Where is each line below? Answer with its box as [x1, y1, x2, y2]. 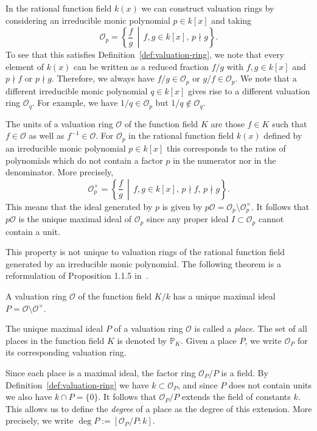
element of [5, 60, 44, 72]
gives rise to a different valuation [188, 84, 310, 97]
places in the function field [5, 334, 105, 346]
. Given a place [180, 334, 237, 346]
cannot [258, 212, 284, 225]
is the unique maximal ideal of [18, 212, 132, 225]
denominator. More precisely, [5, 166, 114, 178]
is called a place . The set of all [194, 322, 307, 335]
